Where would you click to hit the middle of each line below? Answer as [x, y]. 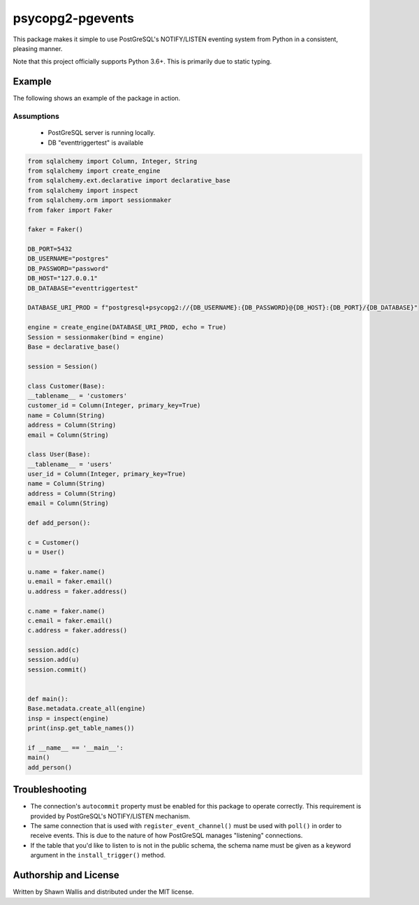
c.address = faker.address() [78, 630]
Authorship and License [66, 875]
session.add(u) [53, 660]
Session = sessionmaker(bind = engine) [96, 337]
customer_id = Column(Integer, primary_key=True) [114, 406]
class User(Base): [59, 455]
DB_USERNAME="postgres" [68, 259]
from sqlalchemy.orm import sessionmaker [100, 200]
